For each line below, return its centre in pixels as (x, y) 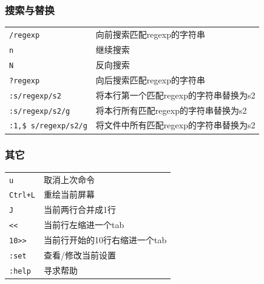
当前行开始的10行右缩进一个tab (105, 240)
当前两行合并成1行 (80, 210)
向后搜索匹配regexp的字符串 (150, 79)
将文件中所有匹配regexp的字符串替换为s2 (175, 125)
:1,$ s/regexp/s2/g (48, 126)
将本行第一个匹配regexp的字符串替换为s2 (175, 95)
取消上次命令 (69, 179)
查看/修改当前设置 (80, 255)
